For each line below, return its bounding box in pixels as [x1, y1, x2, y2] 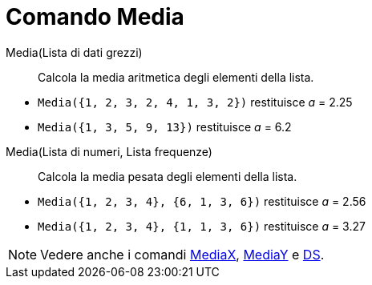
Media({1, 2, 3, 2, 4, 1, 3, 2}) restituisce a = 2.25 [38, 94, 353, 109]
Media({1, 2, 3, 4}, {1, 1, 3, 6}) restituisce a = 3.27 [38, 219, 366, 233]
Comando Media [6, 3, 184, 30]
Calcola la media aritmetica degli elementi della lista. [38, 70, 314, 84]
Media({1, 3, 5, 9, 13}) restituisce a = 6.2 [38, 119, 292, 134]
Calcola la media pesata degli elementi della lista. [38, 169, 297, 183]
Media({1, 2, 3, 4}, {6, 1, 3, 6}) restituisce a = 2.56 [38, 194, 366, 208]
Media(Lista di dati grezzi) [6, 45, 143, 59]
